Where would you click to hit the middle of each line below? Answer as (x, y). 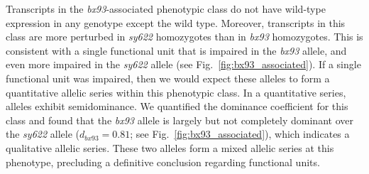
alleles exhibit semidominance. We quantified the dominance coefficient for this (177, 106)
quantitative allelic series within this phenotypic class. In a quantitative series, (176, 92)
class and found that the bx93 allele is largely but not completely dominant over (180, 120)
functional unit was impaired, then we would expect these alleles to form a (168, 78)
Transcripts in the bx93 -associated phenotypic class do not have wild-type (166, 9)
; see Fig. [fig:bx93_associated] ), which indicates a (240, 134)
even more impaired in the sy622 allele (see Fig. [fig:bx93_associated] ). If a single (183, 64)
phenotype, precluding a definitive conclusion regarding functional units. (163, 162)
